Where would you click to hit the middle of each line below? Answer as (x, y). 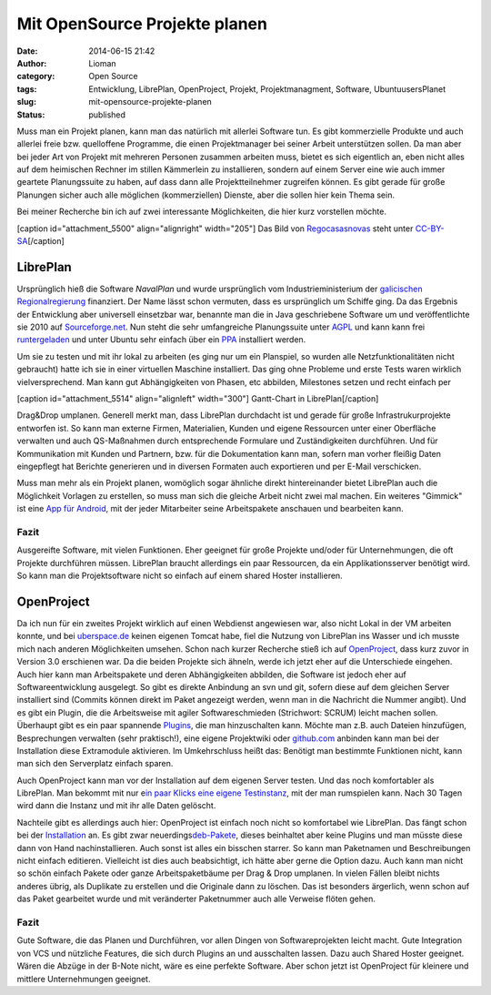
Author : (32, 63)
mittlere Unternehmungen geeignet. (84, 979)
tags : (27, 89)
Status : (31, 115)
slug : (26, 102)
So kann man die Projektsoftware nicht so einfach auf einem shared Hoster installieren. (180, 576)
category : (36, 76)
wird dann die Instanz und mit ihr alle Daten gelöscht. (116, 806)
